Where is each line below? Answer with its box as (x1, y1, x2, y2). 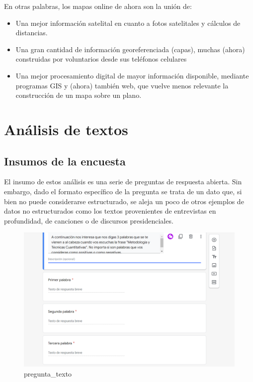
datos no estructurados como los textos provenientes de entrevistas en (4, 206, 216, 216)
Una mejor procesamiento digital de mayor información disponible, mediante (15, 70, 249, 80)
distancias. (15, 27, 48, 38)
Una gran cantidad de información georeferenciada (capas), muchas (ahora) (15, 44, 245, 54)
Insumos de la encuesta (4, 153, 126, 168)
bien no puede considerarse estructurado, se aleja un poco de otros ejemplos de (4, 196, 244, 206)
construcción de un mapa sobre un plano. (15, 90, 142, 100)
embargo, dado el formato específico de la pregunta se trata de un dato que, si (4, 186, 242, 196)
